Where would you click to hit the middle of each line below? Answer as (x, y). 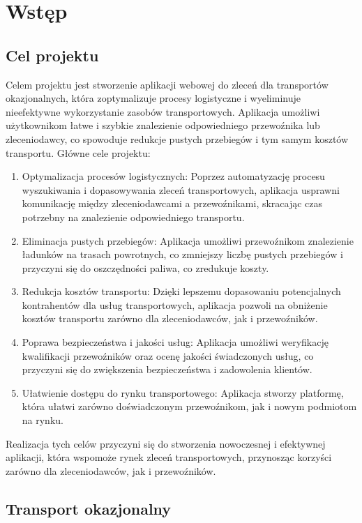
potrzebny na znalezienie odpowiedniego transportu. (133, 217)
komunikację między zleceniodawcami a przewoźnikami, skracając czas (172, 203)
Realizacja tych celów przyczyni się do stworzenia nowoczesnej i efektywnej (166, 443)
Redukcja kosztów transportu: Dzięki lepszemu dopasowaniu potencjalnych (181, 291)
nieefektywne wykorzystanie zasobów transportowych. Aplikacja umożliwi (163, 111)
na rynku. (43, 420)
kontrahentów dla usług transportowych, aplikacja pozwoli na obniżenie (175, 304)
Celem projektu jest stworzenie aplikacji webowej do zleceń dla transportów (167, 84)
